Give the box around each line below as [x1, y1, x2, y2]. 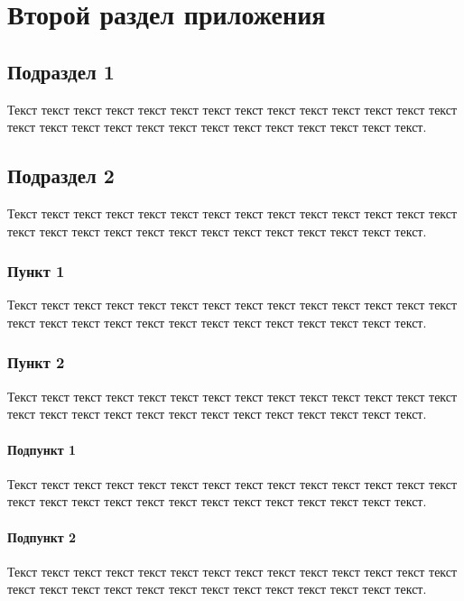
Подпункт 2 [7, 527, 77, 546]
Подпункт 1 [7, 439, 77, 458]
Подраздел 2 [7, 162, 115, 190]
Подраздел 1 [7, 57, 115, 85]
